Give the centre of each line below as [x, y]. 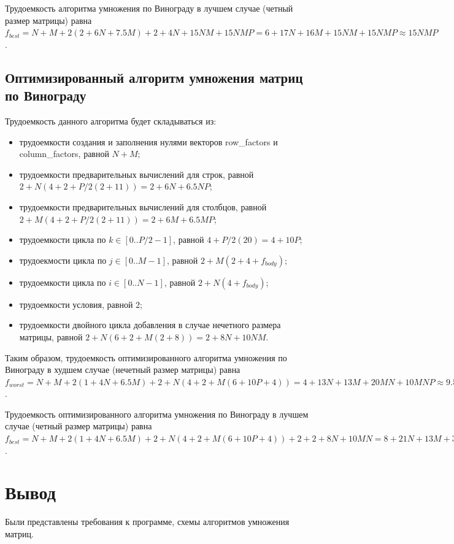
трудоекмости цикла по [63, 260]
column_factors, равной [64, 154]
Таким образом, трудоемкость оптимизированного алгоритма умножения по [146, 357]
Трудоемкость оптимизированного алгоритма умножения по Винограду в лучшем [157, 414]
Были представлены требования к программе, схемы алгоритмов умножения [147, 522]
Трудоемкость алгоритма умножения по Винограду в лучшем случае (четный [149, 8]
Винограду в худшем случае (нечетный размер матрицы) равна [123, 370]
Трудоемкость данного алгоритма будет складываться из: [111, 121]
